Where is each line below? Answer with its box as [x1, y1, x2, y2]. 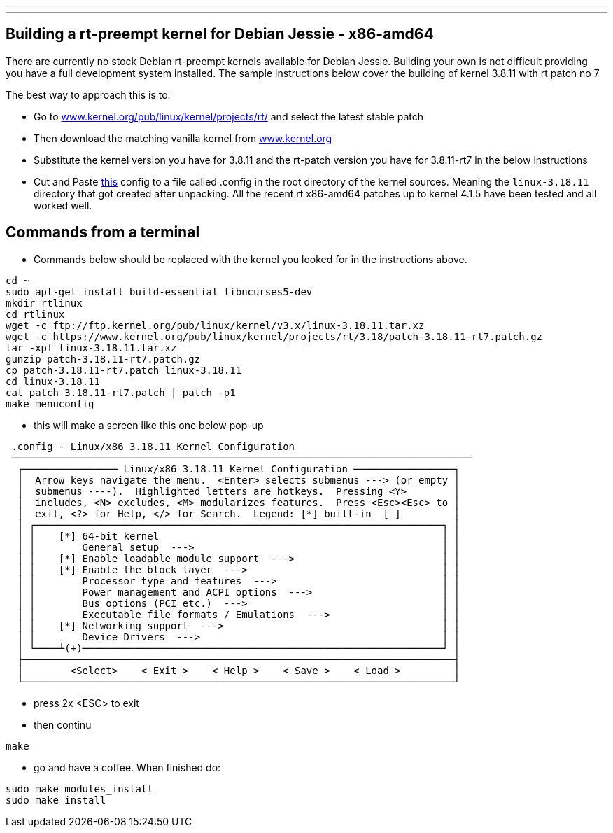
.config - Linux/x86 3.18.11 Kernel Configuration [11, 440, 295, 452]
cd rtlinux [6, 308, 65, 320]
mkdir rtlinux [6, 297, 83, 309]
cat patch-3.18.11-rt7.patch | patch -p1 [6, 386, 236, 398]
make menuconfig [6, 398, 94, 409]
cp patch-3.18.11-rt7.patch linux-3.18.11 [6, 364, 242, 376]
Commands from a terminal [6, 223, 200, 241]
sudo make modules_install [6, 783, 153, 794]
